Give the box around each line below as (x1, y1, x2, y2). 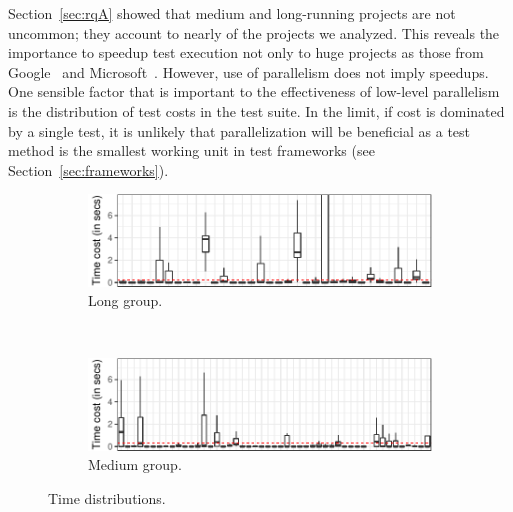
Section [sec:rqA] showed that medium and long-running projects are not (8, 3, 456, 23)
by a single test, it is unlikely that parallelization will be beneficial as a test (8, 120, 471, 141)
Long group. (88, 290, 163, 311)
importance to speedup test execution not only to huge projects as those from (8, 42, 484, 63)
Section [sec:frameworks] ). (8, 159, 169, 180)
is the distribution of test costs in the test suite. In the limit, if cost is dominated (8, 100, 505, 121)
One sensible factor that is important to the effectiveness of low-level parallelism (8, 81, 500, 102)
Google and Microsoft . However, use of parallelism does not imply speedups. (8, 61, 489, 82)
